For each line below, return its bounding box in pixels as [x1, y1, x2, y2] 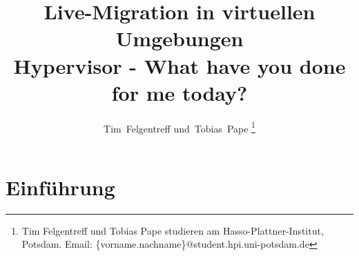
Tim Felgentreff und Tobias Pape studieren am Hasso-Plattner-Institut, [21, 223, 324, 237]
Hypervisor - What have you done [13, 51, 346, 79]
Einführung [6, 173, 115, 201]
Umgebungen [115, 24, 244, 52]
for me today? [111, 78, 248, 106]
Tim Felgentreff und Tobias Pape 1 [104, 119, 255, 135]
